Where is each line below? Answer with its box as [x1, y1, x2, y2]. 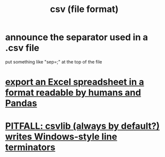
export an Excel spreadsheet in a [5, 76, 144, 88]
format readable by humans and [5, 87, 141, 98]
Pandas [5, 97, 38, 109]
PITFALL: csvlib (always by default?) [5, 120, 160, 132]
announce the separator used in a [5, 31, 148, 43]
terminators [5, 141, 56, 153]
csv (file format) [50, 3, 119, 15]
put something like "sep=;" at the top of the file [5, 58, 102, 64]
